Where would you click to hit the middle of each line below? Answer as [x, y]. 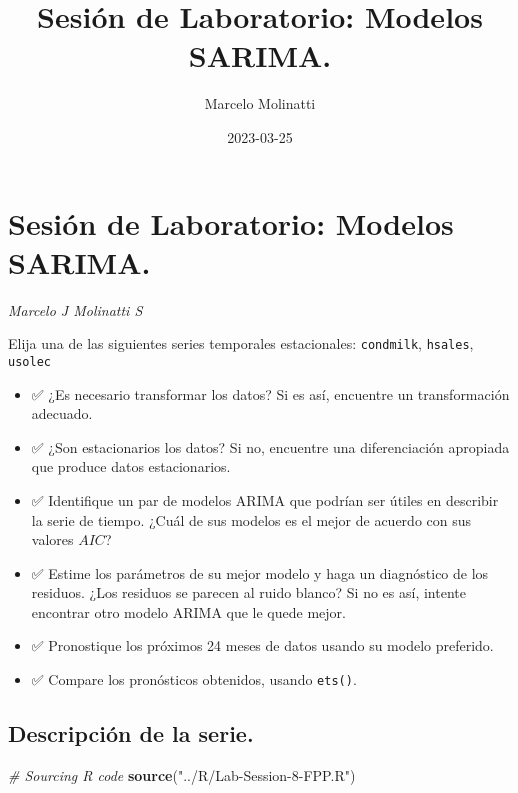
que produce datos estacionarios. [131, 466]
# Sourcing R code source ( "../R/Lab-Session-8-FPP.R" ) [182, 774]
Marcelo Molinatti [260, 103]
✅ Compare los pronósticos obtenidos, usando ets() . [194, 679]
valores [52, 539]
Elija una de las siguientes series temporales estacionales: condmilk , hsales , [241, 343]
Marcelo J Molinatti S [75, 309]
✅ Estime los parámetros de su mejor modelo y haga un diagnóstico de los [260, 572]
